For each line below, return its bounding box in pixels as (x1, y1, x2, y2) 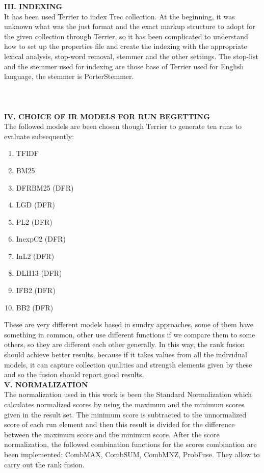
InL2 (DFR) (16, 250, 55, 261)
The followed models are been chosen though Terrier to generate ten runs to (4, 121, 242, 132)
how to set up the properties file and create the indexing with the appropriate (4, 41, 247, 51)
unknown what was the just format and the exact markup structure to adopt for (4, 21, 255, 32)
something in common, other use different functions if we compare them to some (4, 329, 255, 339)
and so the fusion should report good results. (4, 369, 144, 380)
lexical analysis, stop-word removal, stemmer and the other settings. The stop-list (4, 50, 258, 61)
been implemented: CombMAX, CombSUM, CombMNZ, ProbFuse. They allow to (4, 449, 260, 459)
